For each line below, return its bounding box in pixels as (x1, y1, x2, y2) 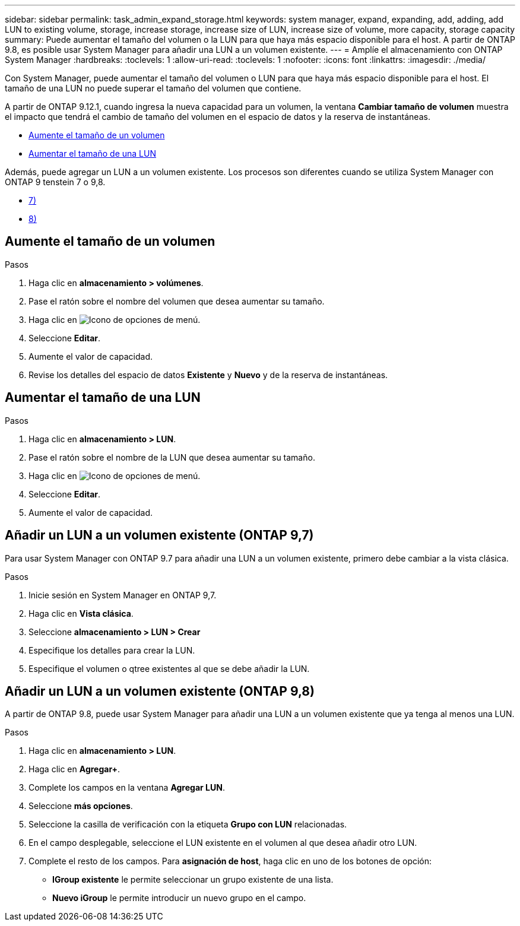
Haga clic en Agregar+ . (28, 764, 121, 775)
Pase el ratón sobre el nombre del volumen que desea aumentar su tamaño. (28, 296, 325, 306)
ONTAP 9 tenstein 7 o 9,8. (5, 177, 106, 187)
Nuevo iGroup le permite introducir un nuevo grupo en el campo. (52, 893, 306, 903)
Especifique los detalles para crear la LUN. (28, 645, 195, 655)
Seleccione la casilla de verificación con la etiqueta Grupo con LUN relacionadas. (28, 819, 347, 830)
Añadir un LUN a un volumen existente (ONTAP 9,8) (5, 683, 315, 699)
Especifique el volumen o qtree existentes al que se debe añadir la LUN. (28, 663, 310, 674)
